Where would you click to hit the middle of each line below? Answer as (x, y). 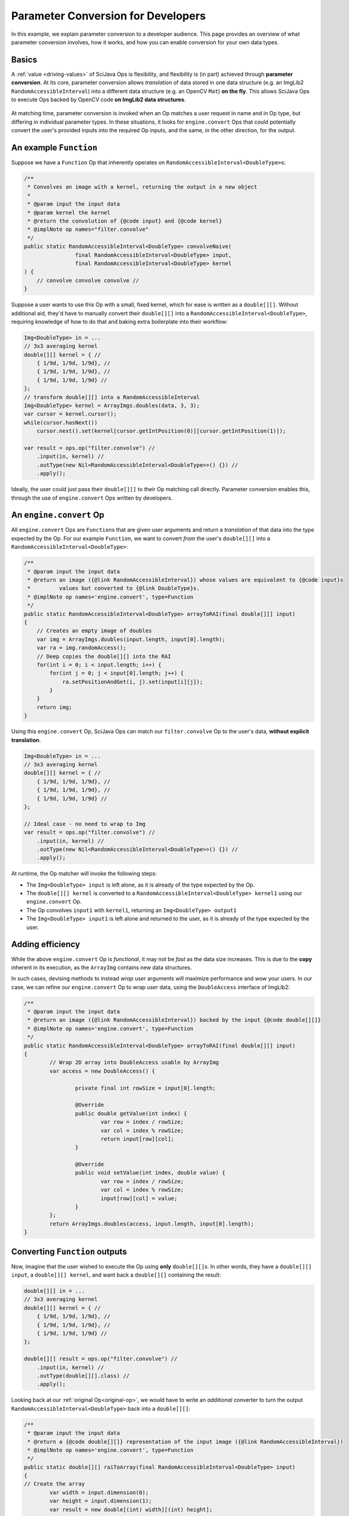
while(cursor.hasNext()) (61, 422)
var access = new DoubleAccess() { (102, 1071)
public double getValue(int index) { (131, 1113)
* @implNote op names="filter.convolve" (88, 230)
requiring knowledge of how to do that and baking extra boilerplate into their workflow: (119, 321)
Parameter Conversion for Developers (108, 16)
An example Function (54, 148)
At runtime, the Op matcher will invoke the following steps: (84, 874)
